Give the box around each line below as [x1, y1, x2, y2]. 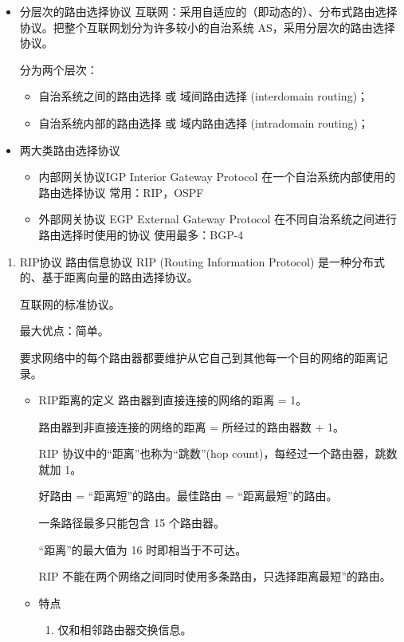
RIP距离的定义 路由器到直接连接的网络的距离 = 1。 [38, 392, 308, 408]
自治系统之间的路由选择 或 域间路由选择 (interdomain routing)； [38, 88, 369, 104]
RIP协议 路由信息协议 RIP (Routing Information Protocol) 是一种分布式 [19, 253, 386, 270]
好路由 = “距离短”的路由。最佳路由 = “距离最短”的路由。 [38, 487, 338, 504]
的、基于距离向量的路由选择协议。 [19, 269, 198, 286]
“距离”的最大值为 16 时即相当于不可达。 [38, 541, 247, 557]
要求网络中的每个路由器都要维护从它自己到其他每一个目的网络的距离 [19, 349, 377, 365]
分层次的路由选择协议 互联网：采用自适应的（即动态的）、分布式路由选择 [19, 3, 398, 19]
